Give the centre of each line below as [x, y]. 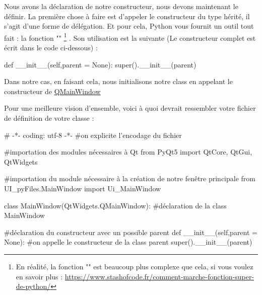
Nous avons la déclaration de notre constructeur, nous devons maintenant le [121, 6]
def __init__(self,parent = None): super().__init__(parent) [100, 64]
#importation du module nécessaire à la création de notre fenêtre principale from [130, 178]
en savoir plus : [39, 276]
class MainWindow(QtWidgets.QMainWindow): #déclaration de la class [115, 205]
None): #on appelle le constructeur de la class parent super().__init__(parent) [128, 242]
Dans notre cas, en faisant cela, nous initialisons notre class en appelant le [118, 81]
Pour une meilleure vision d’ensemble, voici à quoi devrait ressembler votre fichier [130, 108]
